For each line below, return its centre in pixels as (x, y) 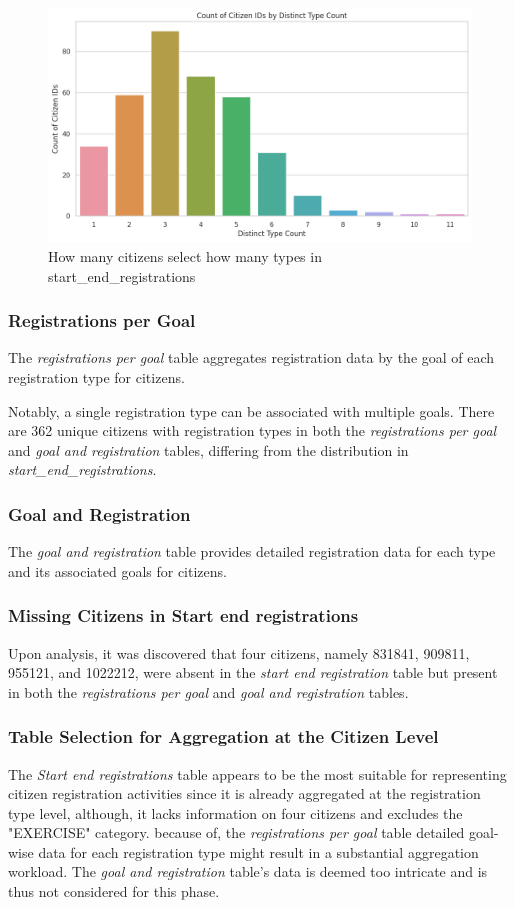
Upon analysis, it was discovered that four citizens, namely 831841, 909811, (239, 652)
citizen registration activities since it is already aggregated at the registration (244, 793)
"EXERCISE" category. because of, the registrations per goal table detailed (236, 832)
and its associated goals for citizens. (117, 570)
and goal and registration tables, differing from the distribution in (208, 449)
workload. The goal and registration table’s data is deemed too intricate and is (248, 871)
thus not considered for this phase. (114, 891)
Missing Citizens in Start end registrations (183, 615)
